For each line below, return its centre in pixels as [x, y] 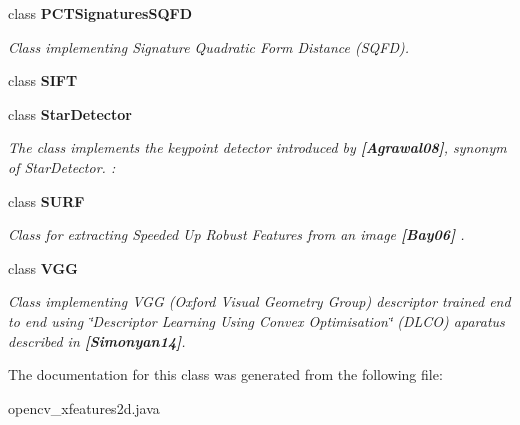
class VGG [43, 267]
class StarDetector [70, 113]
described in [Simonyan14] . [97, 340]
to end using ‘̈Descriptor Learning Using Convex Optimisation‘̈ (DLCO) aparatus [256, 320]
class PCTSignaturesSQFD [100, 13]
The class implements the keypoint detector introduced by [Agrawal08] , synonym [257, 147]
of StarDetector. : [62, 166]
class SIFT [43, 80]
